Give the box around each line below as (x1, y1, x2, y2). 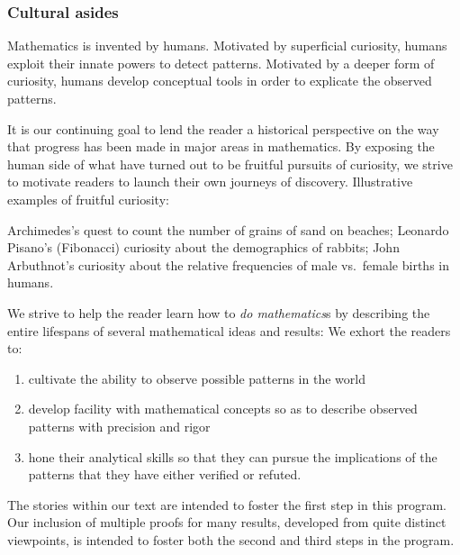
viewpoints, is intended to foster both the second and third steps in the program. (7, 530, 455, 549)
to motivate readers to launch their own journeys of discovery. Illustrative (7, 172, 413, 191)
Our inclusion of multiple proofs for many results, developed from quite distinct (7, 513, 446, 532)
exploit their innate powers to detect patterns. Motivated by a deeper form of (7, 53, 435, 72)
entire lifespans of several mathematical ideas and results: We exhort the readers (7, 321, 451, 340)
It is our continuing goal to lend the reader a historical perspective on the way (7, 119, 439, 138)
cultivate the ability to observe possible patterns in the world (28, 368, 365, 387)
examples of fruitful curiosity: (7, 189, 169, 208)
